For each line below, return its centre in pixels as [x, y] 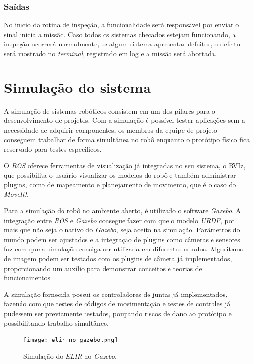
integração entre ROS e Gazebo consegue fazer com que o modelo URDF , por [119, 220]
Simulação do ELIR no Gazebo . [70, 355]
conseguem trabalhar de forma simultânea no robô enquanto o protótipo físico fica [127, 139]
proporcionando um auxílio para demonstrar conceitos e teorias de [103, 268]
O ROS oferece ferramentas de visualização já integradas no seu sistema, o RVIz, [125, 165]
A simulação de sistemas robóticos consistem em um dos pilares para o [110, 110]
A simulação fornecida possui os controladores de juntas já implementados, [116, 294]
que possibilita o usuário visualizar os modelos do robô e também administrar [120, 175]
